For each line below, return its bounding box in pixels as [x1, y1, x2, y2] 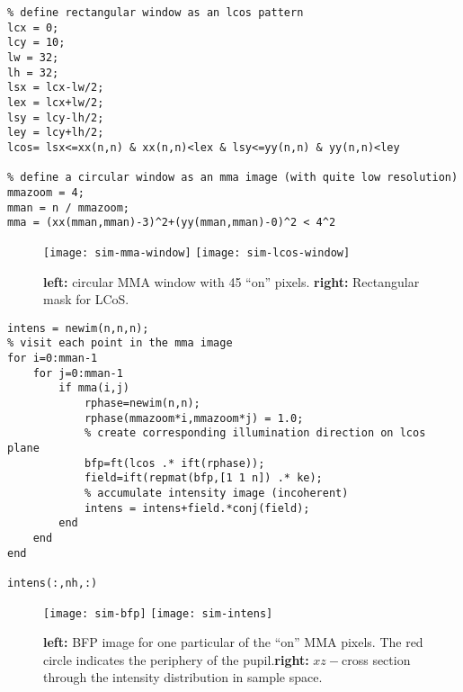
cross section [341, 650, 411, 669]
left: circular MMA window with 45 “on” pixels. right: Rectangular [43, 272, 420, 291]
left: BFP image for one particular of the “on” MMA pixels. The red [43, 633, 423, 652]
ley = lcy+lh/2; [7, 126, 104, 139]
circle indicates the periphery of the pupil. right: [43, 650, 309, 669]
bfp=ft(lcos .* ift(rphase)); [84, 456, 265, 470]
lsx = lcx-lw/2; [7, 81, 104, 94]
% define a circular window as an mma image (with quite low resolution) [7, 171, 459, 184]
